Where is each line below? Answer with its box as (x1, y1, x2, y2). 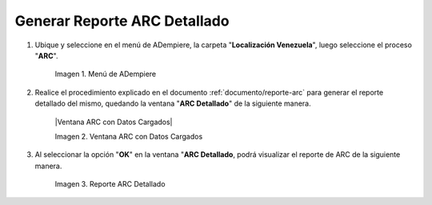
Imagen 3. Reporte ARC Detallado (54, 179, 166, 189)
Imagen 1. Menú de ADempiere (54, 69, 156, 79)
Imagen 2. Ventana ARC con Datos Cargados (54, 131, 203, 141)
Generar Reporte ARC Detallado (14, 12, 230, 30)
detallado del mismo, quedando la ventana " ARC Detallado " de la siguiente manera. (34, 98, 311, 108)
